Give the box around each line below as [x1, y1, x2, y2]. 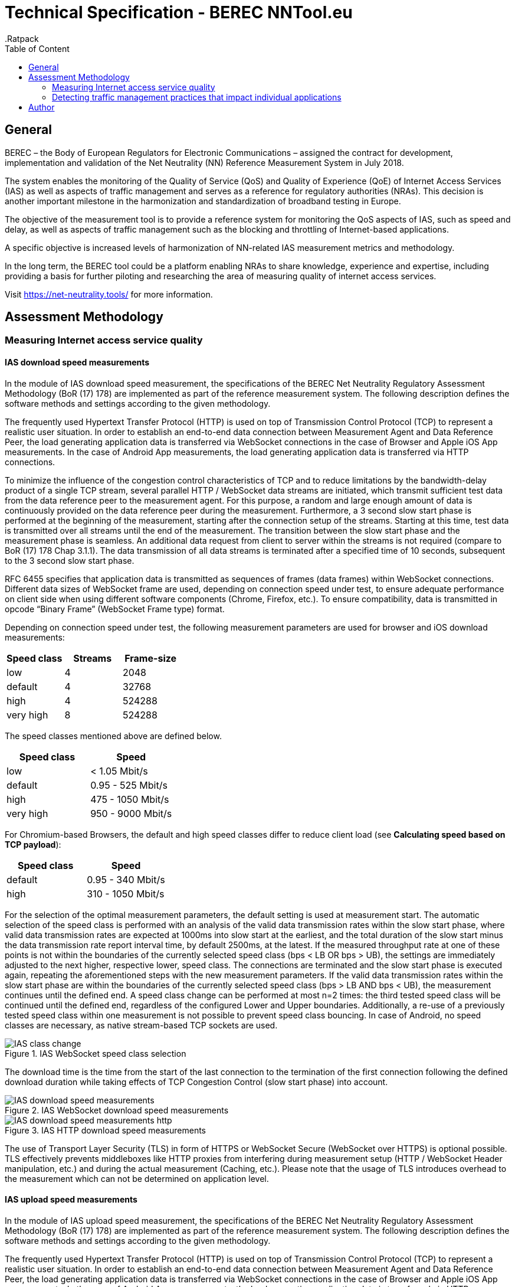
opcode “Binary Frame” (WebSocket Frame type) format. [5, 603, 225, 614]
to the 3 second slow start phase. [5, 555, 135, 566]
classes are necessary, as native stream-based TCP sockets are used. [5, 1020, 278, 1030]
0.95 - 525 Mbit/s [90, 779, 168, 791]
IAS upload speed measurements [5, 1194, 137, 1205]
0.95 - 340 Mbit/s [87, 873, 165, 886]
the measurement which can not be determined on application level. [5, 1173, 269, 1184]
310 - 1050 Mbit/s [87, 887, 165, 900]
